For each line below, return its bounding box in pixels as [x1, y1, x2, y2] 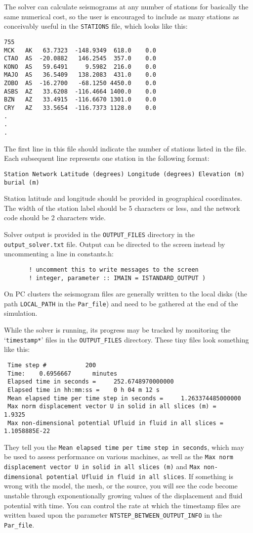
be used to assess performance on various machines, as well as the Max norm [4, 451, 234, 462]
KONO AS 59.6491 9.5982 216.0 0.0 [4, 63, 156, 70]
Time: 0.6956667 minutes [7, 370, 118, 377]
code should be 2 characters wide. [4, 212, 106, 223]
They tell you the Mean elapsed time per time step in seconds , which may [4, 441, 244, 452]
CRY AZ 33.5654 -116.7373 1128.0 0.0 [4, 104, 156, 112]
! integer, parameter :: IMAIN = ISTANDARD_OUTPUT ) [29, 274, 206, 282]
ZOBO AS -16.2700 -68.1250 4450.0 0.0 [4, 80, 156, 87]
